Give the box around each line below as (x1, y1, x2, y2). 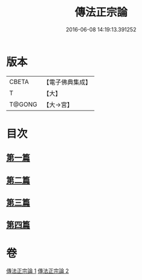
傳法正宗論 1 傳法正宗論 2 (6, 267, 69, 275)
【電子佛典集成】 (43, 78, 91, 86)
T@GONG (9, 100, 37, 109)
